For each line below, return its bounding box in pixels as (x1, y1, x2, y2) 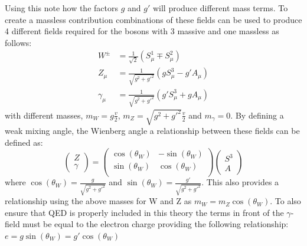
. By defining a (230, 109, 284, 121)
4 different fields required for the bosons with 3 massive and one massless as (5, 25, 279, 37)
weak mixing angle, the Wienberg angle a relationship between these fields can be (5, 124, 300, 137)
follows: (5, 36, 32, 48)
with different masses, (5, 109, 83, 121)
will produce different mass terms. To (152, 2, 288, 14)
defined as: (5, 136, 43, 148)
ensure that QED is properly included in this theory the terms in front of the (5, 206, 284, 218)
